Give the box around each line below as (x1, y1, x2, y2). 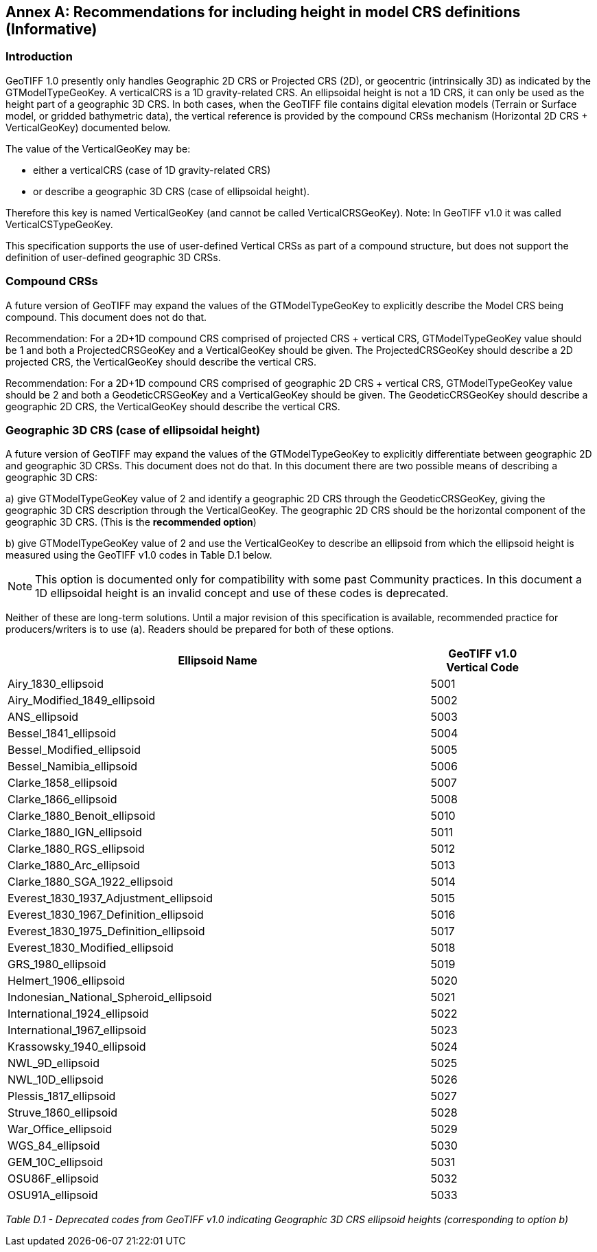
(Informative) (5, 21, 97, 38)
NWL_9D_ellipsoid (8, 1056, 100, 1071)
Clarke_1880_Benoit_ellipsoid (8, 809, 156, 823)
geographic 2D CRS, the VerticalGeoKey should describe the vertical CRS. (5, 400, 340, 412)
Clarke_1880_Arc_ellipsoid (8, 858, 140, 873)
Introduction (5, 49, 73, 64)
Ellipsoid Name (178, 653, 257, 668)
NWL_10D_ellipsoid (8, 1073, 104, 1087)
